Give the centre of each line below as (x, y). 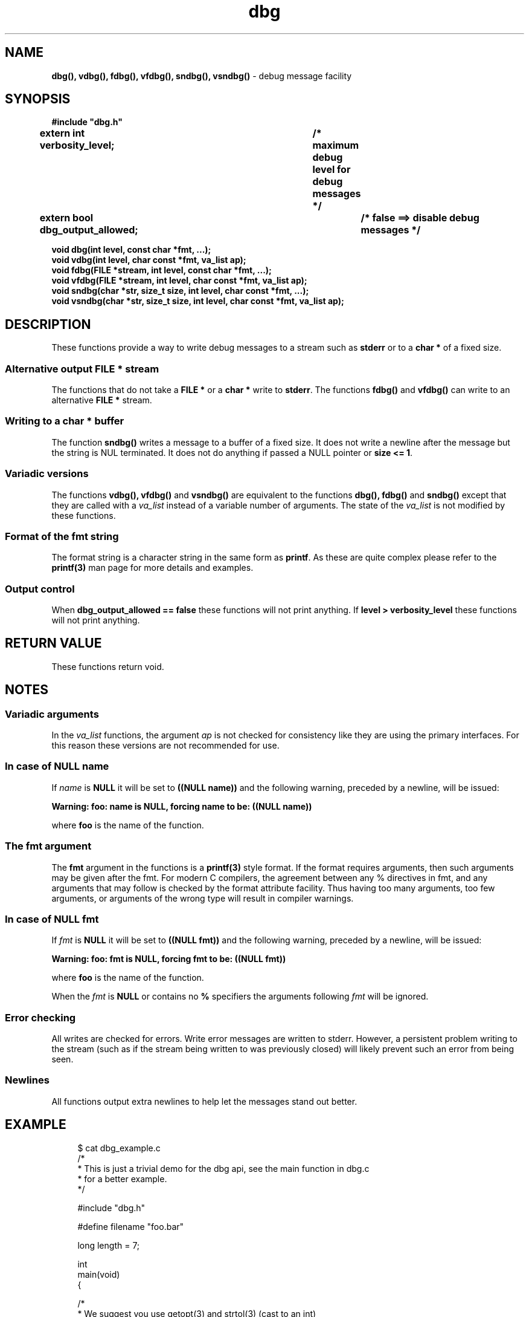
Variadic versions (47, 474)
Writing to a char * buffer (65, 421)
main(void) (99, 1274)
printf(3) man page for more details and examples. (152, 568)
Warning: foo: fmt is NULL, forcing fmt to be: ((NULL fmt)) (169, 959)
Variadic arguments (52, 714)
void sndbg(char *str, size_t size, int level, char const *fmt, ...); (180, 291)
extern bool (66, 218)
